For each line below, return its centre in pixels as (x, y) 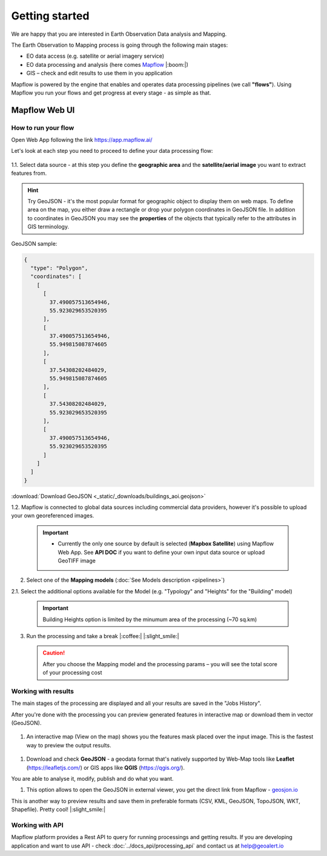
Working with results (42, 691)
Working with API (37, 825)
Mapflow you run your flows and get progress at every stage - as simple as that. (111, 93)
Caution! (54, 653)
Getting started (50, 16)
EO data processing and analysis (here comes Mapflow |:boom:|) (107, 64)
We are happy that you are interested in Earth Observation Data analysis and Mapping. (119, 34)
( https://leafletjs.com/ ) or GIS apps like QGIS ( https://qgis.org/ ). (105, 767)
